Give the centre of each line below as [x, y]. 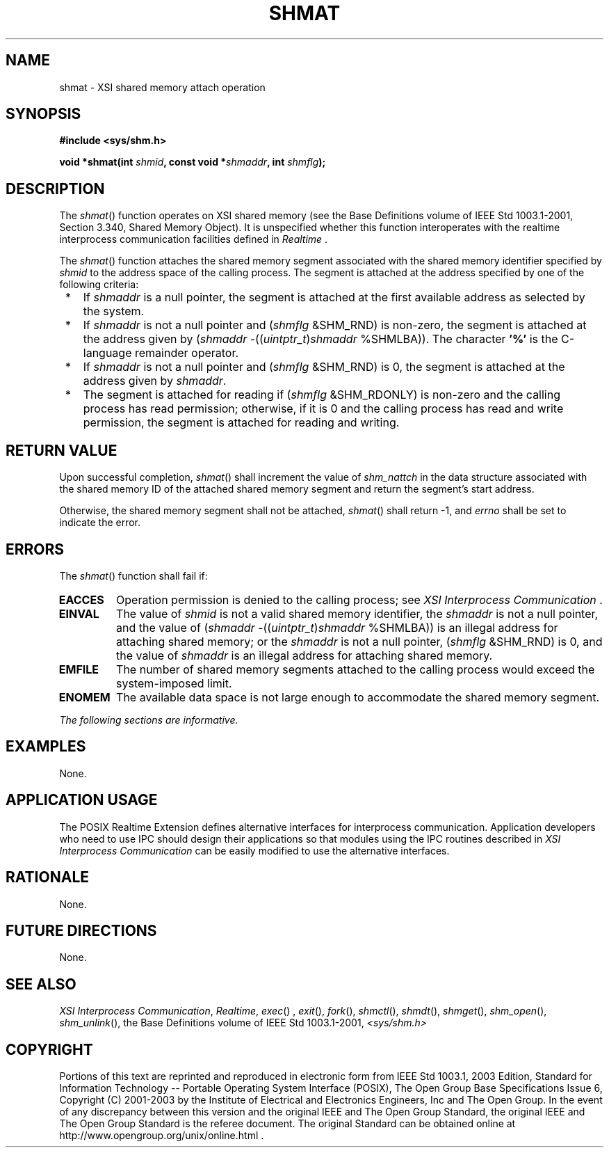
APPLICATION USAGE [82, 800]
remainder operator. [187, 353]
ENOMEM [84, 697]
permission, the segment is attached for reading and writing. [241, 423]
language [107, 353]
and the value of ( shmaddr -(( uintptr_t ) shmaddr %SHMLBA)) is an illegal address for [337, 627]
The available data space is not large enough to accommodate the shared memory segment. [358, 697]
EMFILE [79, 669]
